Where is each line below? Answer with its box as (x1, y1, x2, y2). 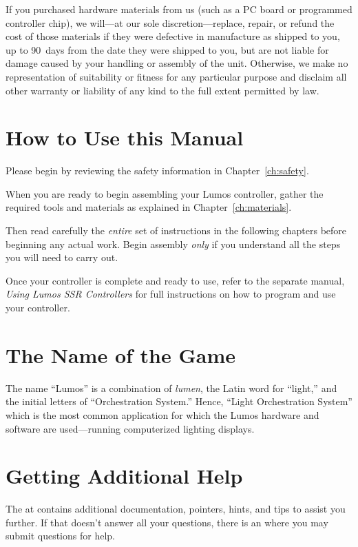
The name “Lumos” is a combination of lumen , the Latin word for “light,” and (6, 380, 337, 395)
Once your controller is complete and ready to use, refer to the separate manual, (6, 273, 345, 287)
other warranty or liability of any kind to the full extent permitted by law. (6, 83, 319, 97)
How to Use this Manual (6, 123, 244, 152)
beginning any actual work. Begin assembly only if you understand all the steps (6, 236, 341, 251)
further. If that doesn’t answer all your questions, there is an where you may (6, 515, 328, 529)
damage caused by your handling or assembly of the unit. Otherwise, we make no (6, 56, 348, 70)
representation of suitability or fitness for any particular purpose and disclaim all (6, 69, 347, 83)
